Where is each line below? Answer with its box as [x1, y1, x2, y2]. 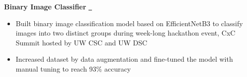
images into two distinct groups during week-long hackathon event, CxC [15, 28, 236, 38]
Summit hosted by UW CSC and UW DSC [15, 37, 148, 47]
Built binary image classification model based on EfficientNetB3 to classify [15, 18, 243, 28]
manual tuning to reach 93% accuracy [15, 63, 131, 74]
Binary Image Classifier [4, 1, 86, 11]
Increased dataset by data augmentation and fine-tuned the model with [15, 54, 233, 64]
